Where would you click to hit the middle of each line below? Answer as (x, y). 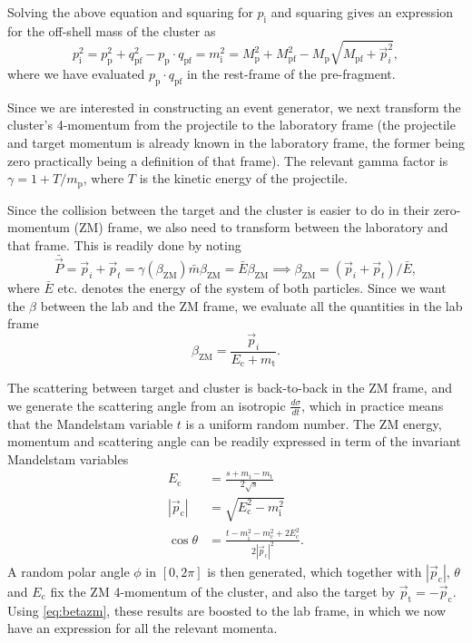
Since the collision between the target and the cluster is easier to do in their (219, 209)
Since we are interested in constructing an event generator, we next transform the (234, 107)
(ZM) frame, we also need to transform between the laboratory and (261, 227)
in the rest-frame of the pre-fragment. (291, 74)
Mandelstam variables (68, 458)
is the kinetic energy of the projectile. (243, 178)
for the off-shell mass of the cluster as (112, 30)
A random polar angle (69, 571)
